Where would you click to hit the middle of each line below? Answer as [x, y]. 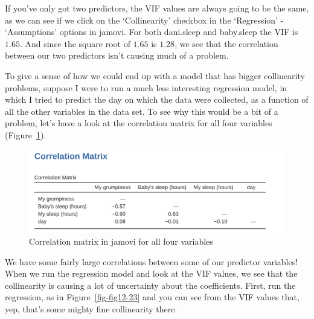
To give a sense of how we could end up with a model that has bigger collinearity [155, 75]
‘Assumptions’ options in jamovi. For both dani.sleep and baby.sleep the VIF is [152, 32]
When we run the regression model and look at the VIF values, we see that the [151, 273]
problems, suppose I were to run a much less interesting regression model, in [146, 87]
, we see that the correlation [226, 43]
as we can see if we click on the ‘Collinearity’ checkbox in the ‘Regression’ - [144, 20]
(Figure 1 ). [26, 134]
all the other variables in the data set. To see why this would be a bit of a [142, 111]
